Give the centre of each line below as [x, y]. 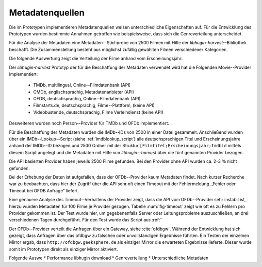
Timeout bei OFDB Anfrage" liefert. [44, 190]
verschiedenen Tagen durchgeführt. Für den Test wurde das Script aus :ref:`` [86, 220]
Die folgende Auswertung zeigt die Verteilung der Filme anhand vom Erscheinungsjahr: [96, 59]
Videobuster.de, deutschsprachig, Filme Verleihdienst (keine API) [98, 112]
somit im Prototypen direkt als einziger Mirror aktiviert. [64, 249]
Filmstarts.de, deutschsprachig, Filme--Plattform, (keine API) [94, 105]
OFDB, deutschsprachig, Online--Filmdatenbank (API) [87, 99]
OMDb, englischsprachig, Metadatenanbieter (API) [84, 92]
